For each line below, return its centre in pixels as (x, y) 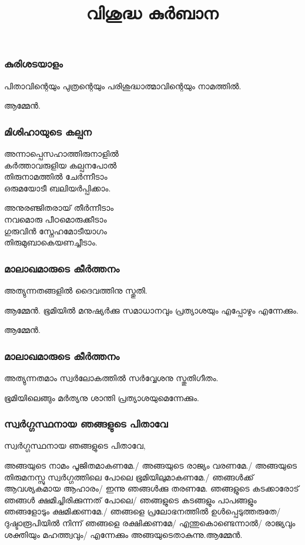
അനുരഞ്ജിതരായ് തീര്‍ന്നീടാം (59, 208)
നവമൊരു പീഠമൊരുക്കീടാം (56, 219)
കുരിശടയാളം (33, 64)
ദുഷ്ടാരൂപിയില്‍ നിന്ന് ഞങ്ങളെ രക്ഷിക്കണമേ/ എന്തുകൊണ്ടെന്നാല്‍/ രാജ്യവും (150, 523)
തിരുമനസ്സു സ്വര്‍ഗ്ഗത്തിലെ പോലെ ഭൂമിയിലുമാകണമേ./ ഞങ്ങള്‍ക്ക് (129, 477)
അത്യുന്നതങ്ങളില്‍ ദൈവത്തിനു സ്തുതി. (76, 290)
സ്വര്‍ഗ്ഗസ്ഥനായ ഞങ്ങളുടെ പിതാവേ (86, 424)
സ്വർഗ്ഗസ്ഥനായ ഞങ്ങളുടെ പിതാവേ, (75, 445)
